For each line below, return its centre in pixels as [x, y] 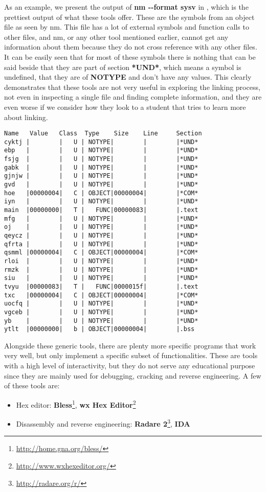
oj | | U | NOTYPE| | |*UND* [101, 227]
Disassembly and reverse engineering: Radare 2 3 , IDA [103, 423]
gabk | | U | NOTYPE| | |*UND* [101, 167]
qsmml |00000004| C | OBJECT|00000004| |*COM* [101, 253]
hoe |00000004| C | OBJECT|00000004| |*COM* [101, 193]
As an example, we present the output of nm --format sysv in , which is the [126, 7]
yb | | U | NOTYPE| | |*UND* [101, 321]
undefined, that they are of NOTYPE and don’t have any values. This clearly [128, 77]
